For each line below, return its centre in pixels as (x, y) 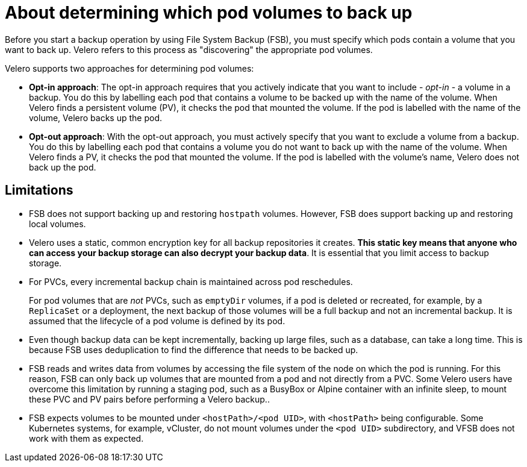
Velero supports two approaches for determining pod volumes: (129, 68)
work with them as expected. (86, 438)
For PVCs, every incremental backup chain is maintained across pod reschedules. (191, 281)
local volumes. (58, 224)
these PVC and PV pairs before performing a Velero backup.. (149, 399)
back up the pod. (63, 167)
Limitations (39, 190)
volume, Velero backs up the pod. (95, 118)
